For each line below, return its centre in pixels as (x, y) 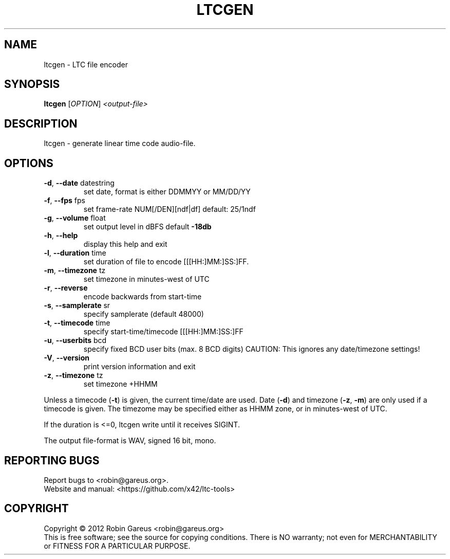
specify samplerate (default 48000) (144, 314)
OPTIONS (29, 163)
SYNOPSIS (32, 84)
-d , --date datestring (79, 183)
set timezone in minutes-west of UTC (146, 279)
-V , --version (67, 358)
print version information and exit (139, 367)
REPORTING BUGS (52, 460)
